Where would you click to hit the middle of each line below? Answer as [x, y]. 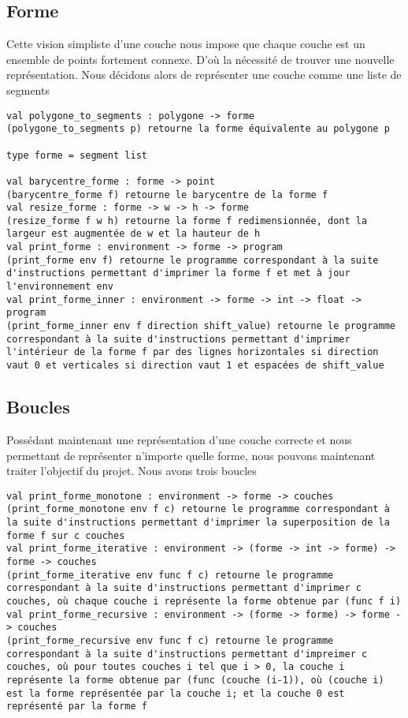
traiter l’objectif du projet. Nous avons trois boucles [132, 471]
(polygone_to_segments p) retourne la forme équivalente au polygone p [198, 129]
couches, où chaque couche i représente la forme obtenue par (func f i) [204, 601]
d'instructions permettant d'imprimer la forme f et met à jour [178, 273]
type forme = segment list [77, 155]
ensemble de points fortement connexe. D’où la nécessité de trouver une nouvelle [200, 59]
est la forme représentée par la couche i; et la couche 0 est [176, 693]
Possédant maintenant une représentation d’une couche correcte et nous [179, 439]
